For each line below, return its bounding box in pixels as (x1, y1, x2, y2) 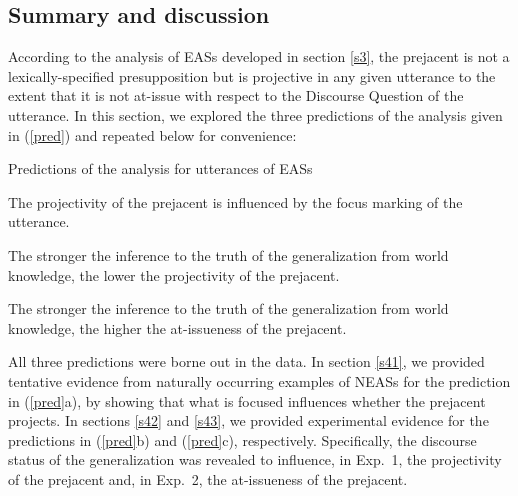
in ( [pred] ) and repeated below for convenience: (8, 124, 297, 145)
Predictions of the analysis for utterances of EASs (8, 158, 313, 179)
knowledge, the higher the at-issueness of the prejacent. (8, 317, 347, 338)
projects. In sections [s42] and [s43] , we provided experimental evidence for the (8, 410, 489, 431)
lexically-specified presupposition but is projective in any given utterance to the (8, 65, 496, 86)
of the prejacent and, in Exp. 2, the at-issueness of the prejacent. (8, 468, 408, 489)
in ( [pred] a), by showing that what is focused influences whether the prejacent (8, 390, 486, 411)
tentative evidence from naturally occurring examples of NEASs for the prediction (8, 370, 511, 391)
